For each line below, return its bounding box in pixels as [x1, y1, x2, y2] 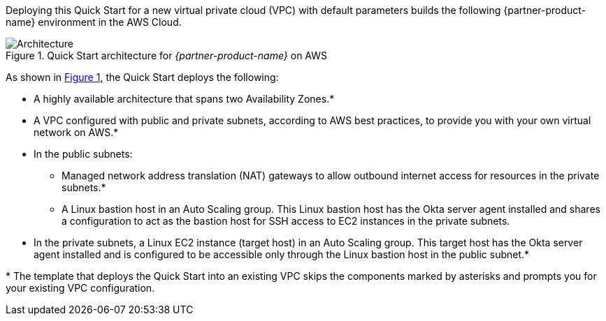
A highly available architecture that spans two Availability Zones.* [34, 93, 335, 105]
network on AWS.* [34, 126, 119, 138]
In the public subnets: [34, 148, 133, 160]
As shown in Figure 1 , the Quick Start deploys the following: [6, 71, 279, 83]
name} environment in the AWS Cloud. [6, 16, 182, 28]
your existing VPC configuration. [6, 282, 155, 294]
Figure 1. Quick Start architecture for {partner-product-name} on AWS [6, 50, 327, 61]
